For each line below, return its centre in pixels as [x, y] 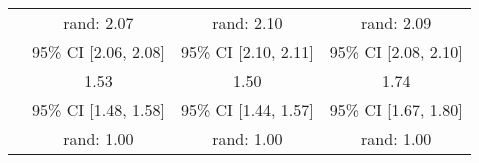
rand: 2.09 [396, 22]
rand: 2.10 [247, 22]
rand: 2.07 [98, 22]
